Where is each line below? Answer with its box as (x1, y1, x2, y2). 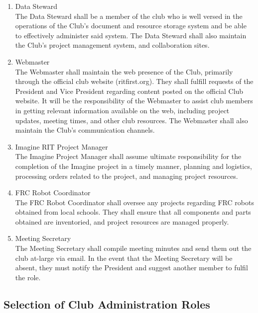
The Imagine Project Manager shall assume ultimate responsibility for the (15, 151, 242, 161)
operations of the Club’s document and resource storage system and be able (15, 20, 247, 31)
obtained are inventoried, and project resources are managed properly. (15, 216, 229, 227)
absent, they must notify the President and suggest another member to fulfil (15, 262, 248, 273)
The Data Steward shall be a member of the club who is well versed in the (15, 10, 243, 21)
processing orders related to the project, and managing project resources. (15, 170, 238, 181)
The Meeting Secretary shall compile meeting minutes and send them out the (15, 243, 252, 253)
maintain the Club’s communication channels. (15, 125, 155, 135)
